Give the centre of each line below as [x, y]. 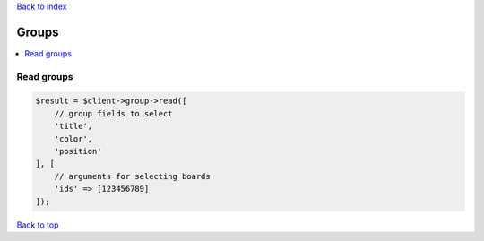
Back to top [38, 225]
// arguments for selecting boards [132, 176]
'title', [73, 126]
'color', [73, 138]
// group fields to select [114, 113]
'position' [78, 151]
